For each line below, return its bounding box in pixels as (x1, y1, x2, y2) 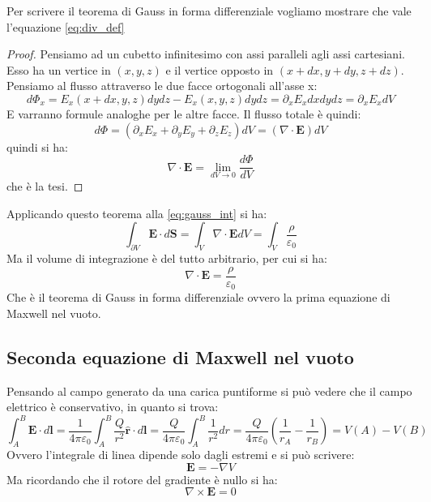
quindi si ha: (6, 138, 68, 155)
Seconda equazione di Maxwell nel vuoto (6, 344, 354, 369)
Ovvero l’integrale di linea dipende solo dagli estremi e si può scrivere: (6, 446, 355, 463)
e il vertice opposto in (165, 61, 274, 78)
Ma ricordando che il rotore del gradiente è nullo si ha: (6, 470, 278, 487)
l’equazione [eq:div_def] (6, 18, 125, 35)
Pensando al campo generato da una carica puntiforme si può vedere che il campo (6, 382, 412, 399)
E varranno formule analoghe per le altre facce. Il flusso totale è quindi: (6, 105, 361, 122)
